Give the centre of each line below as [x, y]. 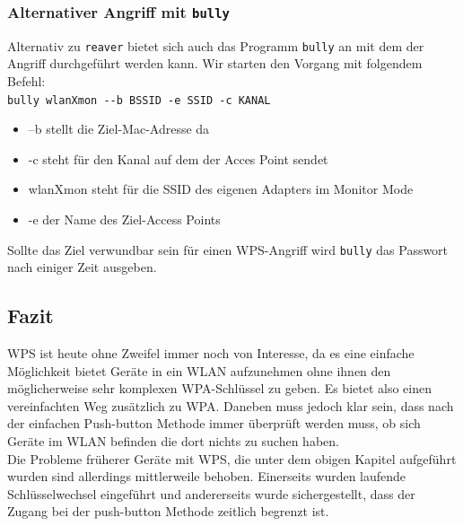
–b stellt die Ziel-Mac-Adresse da [119, 129]
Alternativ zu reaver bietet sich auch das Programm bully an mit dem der [216, 45]
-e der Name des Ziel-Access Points [124, 219]
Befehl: [26, 81]
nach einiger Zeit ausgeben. [82, 267]
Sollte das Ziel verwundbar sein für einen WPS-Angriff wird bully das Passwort [228, 249]
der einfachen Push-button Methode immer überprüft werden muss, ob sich [214, 423]
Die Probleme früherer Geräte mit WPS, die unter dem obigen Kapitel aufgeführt [232, 458]
